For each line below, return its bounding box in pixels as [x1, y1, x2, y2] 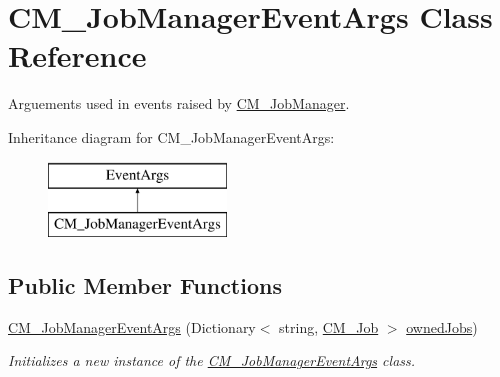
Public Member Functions [8, 270, 282, 301]
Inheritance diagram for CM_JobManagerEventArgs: [8, 126, 335, 147]
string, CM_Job [279, 316, 379, 337]
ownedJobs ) [406, 316, 478, 337]
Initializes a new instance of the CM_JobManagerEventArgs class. [8, 350, 416, 371]
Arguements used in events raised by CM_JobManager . [8, 93, 350, 114]
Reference [8, 35, 147, 76]
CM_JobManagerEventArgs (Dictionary [8, 316, 256, 337]
